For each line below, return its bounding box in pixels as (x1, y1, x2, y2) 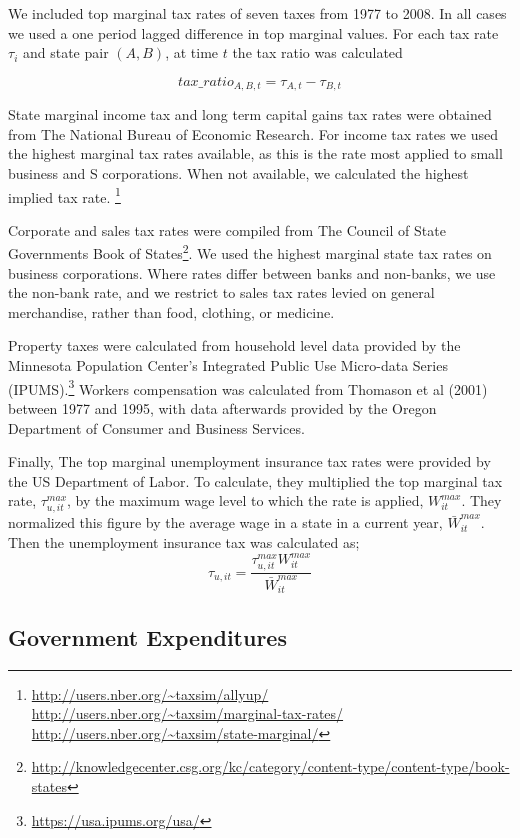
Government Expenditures (8, 621, 287, 652)
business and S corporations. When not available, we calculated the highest (8, 163, 469, 184)
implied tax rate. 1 (8, 183, 121, 207)
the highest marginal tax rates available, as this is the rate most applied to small (8, 143, 503, 164)
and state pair (22, 42, 109, 63)
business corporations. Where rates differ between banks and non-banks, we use (8, 262, 496, 283)
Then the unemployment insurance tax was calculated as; (8, 532, 360, 553)
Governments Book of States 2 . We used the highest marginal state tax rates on (8, 240, 492, 264)
